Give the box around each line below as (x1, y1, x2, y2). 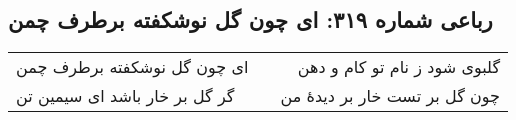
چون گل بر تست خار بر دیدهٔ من (280, 84, 501, 108)
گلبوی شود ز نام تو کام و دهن (297, 55, 501, 79)
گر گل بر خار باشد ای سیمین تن (16, 84, 235, 108)
